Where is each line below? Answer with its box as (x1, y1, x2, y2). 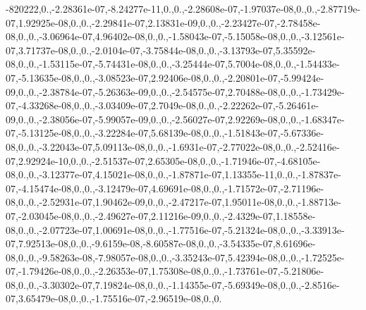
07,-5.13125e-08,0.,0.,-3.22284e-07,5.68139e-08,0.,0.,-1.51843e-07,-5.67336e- (6, 125, 324, 140)
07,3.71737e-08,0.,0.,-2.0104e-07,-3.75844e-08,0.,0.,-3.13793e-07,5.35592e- (6, 42, 316, 57)
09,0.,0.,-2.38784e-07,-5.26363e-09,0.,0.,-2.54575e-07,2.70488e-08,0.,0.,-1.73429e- (6, 84, 345, 99)
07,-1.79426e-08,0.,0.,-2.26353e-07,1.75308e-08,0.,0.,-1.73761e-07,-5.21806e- (6, 263, 324, 278)
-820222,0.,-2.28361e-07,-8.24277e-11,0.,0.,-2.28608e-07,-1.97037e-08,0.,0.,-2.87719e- (6, 1, 361, 15)
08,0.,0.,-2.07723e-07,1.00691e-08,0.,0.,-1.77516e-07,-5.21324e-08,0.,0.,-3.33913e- (6, 222, 345, 237)
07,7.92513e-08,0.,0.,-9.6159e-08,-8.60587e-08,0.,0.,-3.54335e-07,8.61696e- (6, 236, 316, 251)
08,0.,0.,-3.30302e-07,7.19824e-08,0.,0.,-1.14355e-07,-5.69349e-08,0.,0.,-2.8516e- (6, 277, 340, 292)
